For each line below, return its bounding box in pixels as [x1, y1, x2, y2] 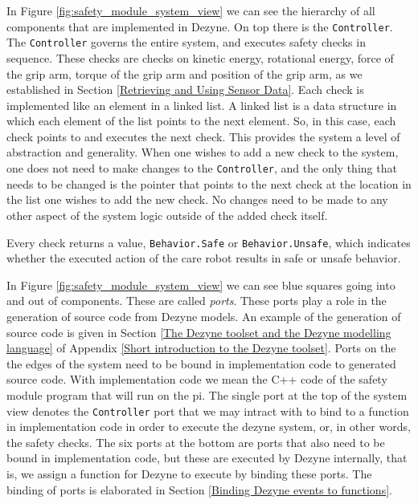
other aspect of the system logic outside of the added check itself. [6, 206, 328, 223]
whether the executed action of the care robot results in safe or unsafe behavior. [6, 250, 401, 266]
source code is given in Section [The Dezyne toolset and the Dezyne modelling [6, 323, 391, 340]
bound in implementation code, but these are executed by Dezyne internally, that [6, 449, 408, 466]
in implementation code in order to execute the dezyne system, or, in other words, [6, 418, 411, 435]
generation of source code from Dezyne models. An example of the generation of [6, 307, 401, 324]
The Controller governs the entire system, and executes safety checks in [6, 34, 366, 51]
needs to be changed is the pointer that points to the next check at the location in [6, 175, 412, 192]
